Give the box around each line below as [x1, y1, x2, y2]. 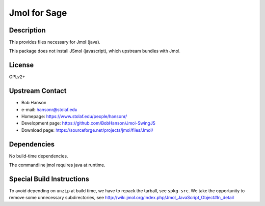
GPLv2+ [9, 74, 26, 80]
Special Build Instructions [9, 175, 89, 183]
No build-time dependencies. [9, 153, 68, 159]
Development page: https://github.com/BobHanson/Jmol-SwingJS [21, 120, 156, 126]
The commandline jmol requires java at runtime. [9, 162, 106, 168]
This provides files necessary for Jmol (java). [9, 39, 101, 45]
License [9, 61, 34, 69]
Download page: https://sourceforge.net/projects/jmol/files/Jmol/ [21, 127, 154, 133]
